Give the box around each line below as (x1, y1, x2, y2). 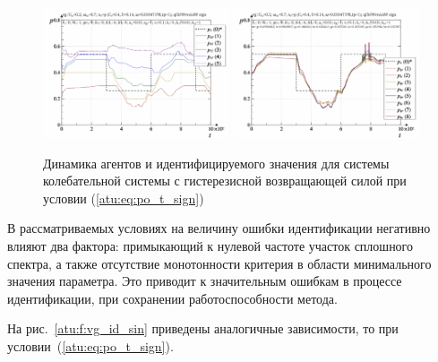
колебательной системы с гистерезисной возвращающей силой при (43, 171, 407, 190)
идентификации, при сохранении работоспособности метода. (7, 289, 338, 307)
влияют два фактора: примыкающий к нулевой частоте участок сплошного (7, 237, 414, 255)
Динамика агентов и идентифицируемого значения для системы (43, 153, 390, 172)
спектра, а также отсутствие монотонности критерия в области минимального (7, 254, 432, 272)
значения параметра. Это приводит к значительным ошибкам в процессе (7, 271, 402, 290)
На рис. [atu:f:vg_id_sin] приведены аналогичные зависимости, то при (7, 319, 399, 338)
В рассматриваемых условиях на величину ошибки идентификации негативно (7, 219, 431, 237)
